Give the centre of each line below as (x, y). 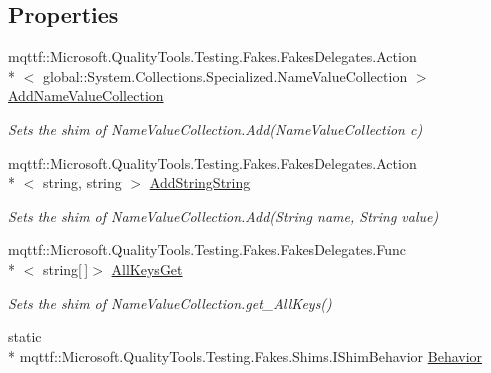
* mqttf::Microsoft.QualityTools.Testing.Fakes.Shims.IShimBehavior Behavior (245, 355)
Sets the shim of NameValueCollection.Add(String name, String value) (223, 215)
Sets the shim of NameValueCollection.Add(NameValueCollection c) (215, 128)
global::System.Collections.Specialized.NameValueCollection (225, 75)
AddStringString (200, 182)
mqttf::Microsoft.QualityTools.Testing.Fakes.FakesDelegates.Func (207, 249)
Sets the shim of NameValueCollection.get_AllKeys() (170, 302)
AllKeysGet (147, 268)
